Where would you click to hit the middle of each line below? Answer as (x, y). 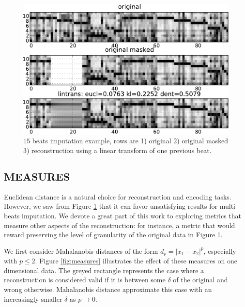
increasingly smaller (33, 299)
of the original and (200, 280)
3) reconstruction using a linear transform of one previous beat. (117, 150)
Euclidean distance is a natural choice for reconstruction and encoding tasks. (118, 196)
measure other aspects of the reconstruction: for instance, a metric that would (120, 225)
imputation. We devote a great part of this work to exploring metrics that (132, 216)
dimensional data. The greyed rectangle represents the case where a (104, 270)
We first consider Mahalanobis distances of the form (81, 251)
